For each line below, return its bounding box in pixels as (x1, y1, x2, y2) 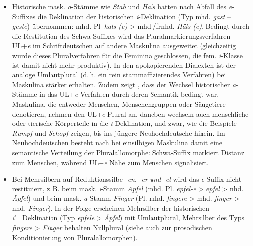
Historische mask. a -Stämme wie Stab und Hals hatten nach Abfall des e (12, 1, 232, 11)
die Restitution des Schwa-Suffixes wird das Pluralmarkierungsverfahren (12, 30, 231, 41)
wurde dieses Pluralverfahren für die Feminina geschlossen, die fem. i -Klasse (12, 50, 243, 60)
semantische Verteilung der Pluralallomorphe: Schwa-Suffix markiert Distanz (12, 147, 245, 157)
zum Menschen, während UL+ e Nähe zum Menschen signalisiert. (12, 157, 209, 167)
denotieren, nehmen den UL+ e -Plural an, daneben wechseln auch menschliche (12, 108, 249, 119)
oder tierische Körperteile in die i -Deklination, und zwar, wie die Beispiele (12, 118, 237, 128)
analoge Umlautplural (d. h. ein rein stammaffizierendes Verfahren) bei (12, 69, 226, 80)
